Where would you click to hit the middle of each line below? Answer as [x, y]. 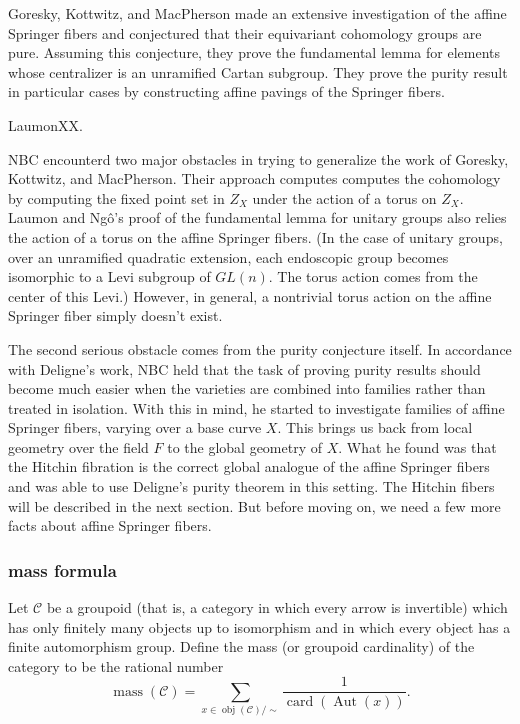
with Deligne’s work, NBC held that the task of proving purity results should [244, 368]
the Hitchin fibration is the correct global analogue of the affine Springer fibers [249, 466]
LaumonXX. [45, 124]
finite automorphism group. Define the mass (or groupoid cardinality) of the [241, 646]
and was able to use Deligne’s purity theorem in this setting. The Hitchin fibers [251, 486]
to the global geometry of [245, 446]
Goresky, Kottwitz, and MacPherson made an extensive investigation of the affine [257, 13]
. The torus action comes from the [373, 276]
